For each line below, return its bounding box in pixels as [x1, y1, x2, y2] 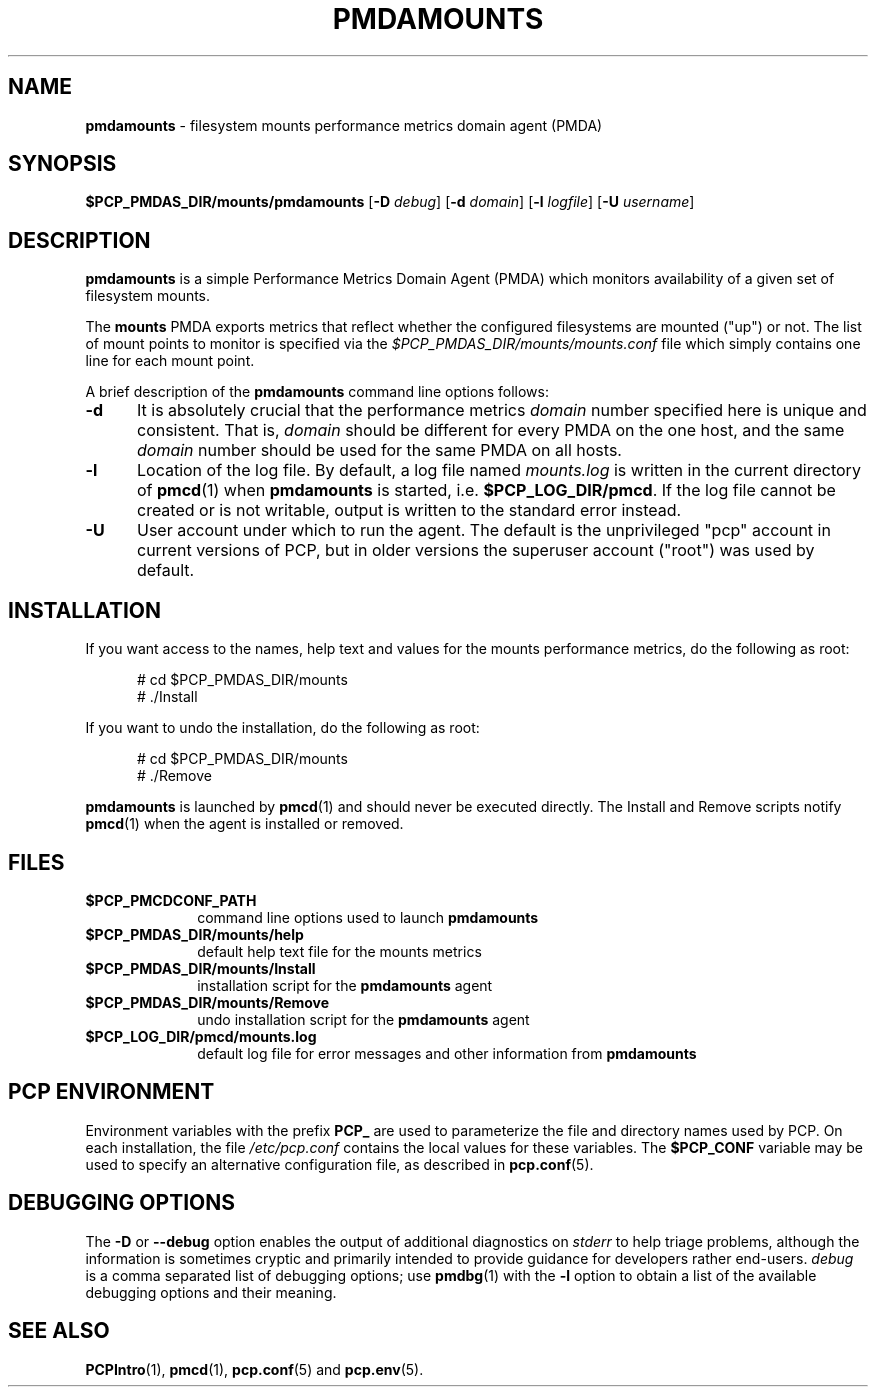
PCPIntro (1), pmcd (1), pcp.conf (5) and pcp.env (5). [85, 1360, 424, 1378]
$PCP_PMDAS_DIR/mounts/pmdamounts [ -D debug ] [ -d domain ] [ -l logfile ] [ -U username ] [85, 193, 695, 211]
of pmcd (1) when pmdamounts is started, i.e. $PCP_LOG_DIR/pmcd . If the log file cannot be [136, 480, 836, 501]
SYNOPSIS [8, 151, 117, 177]
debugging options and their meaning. [85, 1283, 337, 1301]
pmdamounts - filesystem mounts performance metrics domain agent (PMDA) [85, 116, 603, 134]
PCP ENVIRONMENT [8, 1079, 215, 1105]
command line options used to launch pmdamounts [197, 908, 539, 926]
